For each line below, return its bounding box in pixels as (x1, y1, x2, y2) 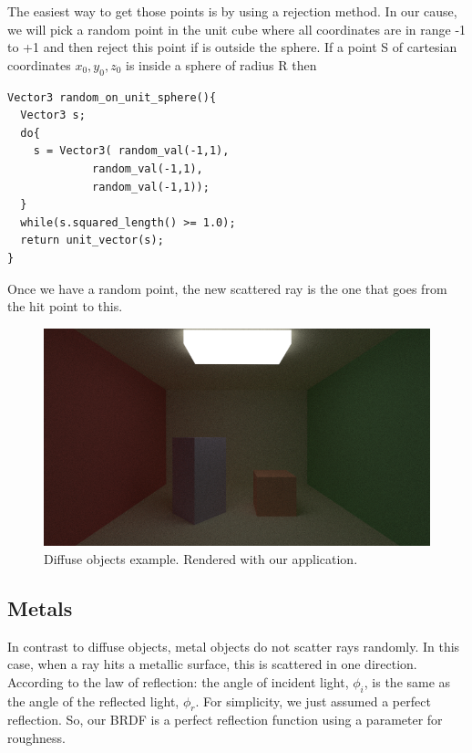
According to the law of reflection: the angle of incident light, (7, 672, 349, 691)
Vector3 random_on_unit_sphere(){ (7, 90, 217, 104)
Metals (7, 593, 73, 622)
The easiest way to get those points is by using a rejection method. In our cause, (7, 2, 457, 20)
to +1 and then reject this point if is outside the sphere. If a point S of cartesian (7, 37, 457, 57)
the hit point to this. (7, 297, 123, 316)
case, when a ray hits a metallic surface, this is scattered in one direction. (7, 654, 417, 674)
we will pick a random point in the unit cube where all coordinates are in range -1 (7, 19, 467, 38)
